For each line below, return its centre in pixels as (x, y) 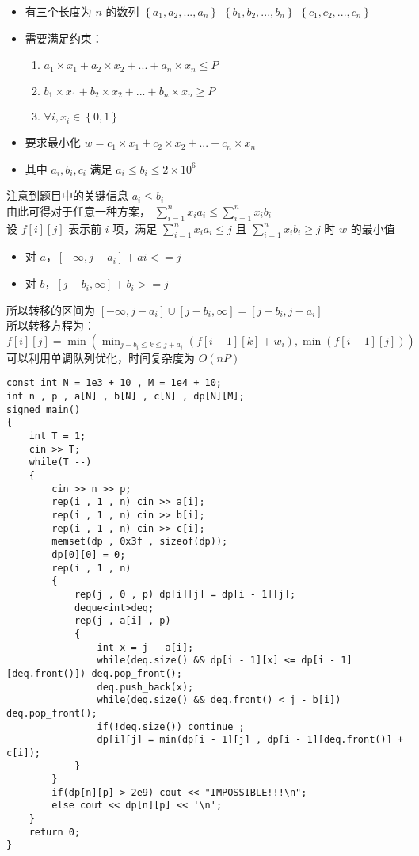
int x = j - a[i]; (145, 647)
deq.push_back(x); (145, 687)
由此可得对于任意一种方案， (78, 210)
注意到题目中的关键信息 (67, 195)
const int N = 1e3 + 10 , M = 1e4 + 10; (114, 383)
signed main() (44, 409)
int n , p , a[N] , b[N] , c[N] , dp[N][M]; (126, 397)
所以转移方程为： (51, 325)
